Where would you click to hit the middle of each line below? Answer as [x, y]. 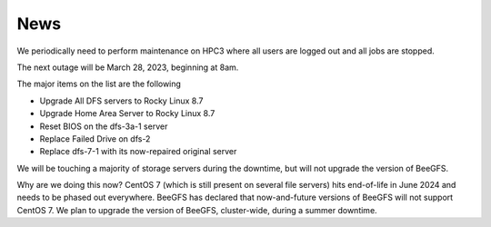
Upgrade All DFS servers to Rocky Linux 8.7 [121, 101]
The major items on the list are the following [99, 84]
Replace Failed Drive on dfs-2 [95, 138]
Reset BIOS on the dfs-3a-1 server [104, 126]
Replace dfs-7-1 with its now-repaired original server [138, 152]
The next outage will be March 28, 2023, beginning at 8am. [128, 67]
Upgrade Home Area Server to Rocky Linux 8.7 [127, 113]
